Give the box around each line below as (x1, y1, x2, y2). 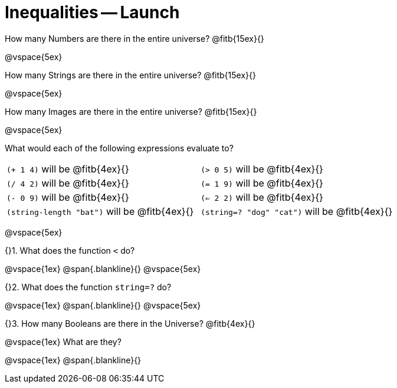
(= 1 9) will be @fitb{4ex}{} (201, 177, 323, 189)
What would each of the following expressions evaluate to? (5, 142, 234, 153)
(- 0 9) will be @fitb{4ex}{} (6, 191, 129, 203)
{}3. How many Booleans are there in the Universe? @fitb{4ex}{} (5, 318, 255, 329)
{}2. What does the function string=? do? (5, 281, 172, 292)
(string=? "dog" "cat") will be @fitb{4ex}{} (201, 205, 393, 217)
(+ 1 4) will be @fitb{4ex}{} (6, 163, 129, 175)
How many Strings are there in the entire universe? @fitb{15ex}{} (5, 69, 256, 80)
